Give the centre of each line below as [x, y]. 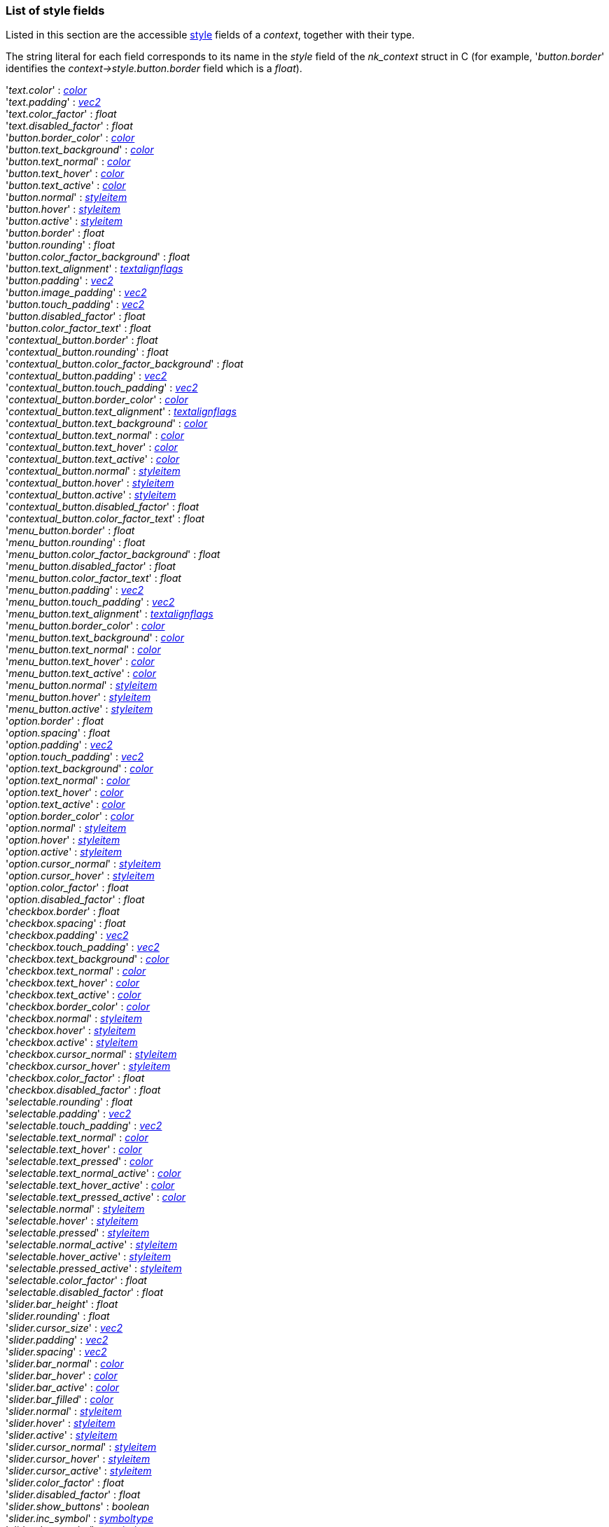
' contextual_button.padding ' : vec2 [86, 376]
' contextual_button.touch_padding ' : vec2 [102, 388]
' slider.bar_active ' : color [63, 1388]
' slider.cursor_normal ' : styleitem [81, 1447]
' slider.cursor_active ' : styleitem [79, 1471]
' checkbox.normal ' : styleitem [74, 1019]
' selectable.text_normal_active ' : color [93, 1173]
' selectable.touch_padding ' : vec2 [84, 1126]
